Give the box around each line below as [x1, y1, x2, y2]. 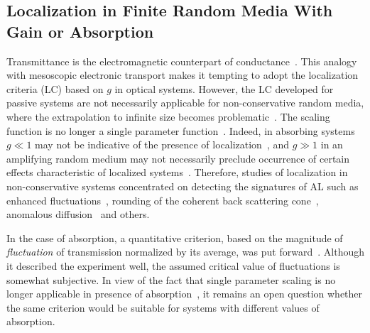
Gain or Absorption [6, 20, 154, 42]
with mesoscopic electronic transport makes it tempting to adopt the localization [6, 67, 359, 82]
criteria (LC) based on [6, 81, 104, 96]
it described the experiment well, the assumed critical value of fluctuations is [6, 258, 340, 273]
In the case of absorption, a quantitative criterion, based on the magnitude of [6, 230, 343, 245]
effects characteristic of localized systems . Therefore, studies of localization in [6, 165, 348, 180]
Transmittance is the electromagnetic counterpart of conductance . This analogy [6, 53, 357, 68]
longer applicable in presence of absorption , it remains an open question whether [6, 286, 363, 301]
